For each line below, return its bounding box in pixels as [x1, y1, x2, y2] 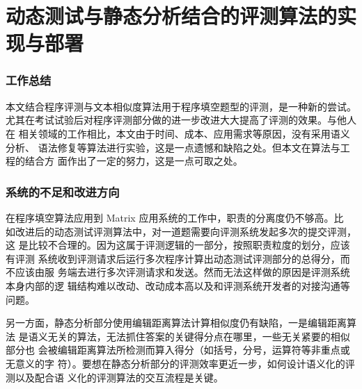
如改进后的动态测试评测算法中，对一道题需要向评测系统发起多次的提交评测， [6, 224, 356, 238]
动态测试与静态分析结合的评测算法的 [6, 1, 338, 30]
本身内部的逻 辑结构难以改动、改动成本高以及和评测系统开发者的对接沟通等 [6, 278, 350, 292]
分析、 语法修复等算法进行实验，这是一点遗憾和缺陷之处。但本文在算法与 [6, 140, 340, 154]
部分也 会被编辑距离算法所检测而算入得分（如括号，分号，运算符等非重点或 [6, 342, 350, 357]
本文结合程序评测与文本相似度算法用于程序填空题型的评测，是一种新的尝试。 [6, 99, 356, 113]
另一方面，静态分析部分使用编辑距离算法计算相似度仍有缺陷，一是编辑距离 [6, 315, 347, 330]
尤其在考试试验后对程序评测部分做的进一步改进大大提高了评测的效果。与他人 [6, 113, 356, 127]
